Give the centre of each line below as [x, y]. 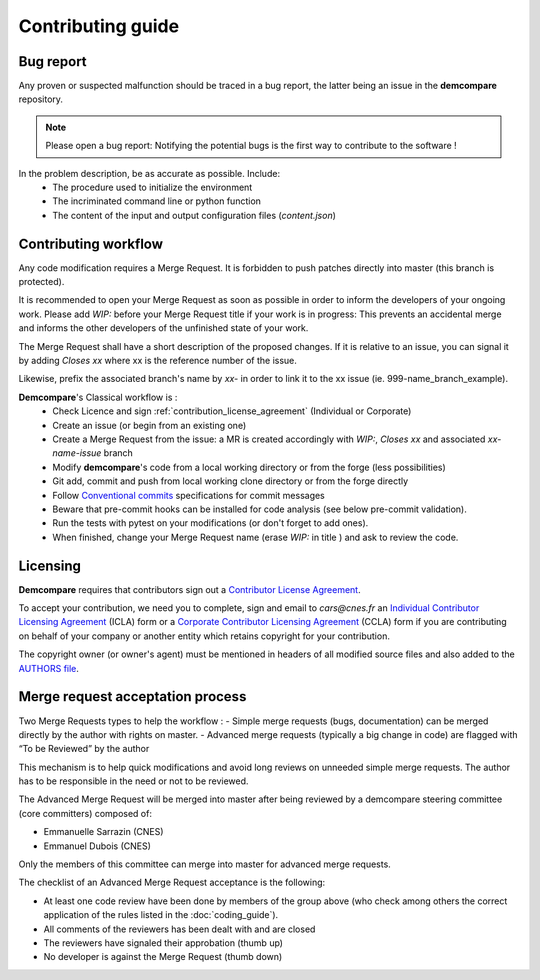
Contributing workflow [91, 243]
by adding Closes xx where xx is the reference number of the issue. [157, 361]
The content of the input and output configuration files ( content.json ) [194, 215]
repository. [41, 99]
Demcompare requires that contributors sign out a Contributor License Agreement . [189, 589]
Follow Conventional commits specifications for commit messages [188, 495]
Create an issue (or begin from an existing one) [149, 425]
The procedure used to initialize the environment [152, 187]
